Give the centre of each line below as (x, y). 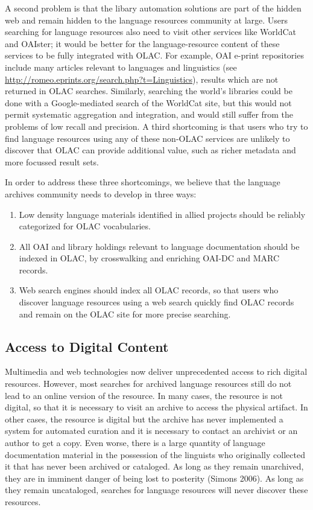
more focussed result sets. (52, 161)
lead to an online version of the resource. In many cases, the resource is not (144, 395)
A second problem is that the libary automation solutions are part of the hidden (153, 8)
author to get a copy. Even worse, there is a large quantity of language (135, 443)
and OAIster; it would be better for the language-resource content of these (142, 43)
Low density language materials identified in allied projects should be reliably (162, 214)
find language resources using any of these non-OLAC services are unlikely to (147, 138)
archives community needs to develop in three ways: (101, 193)
